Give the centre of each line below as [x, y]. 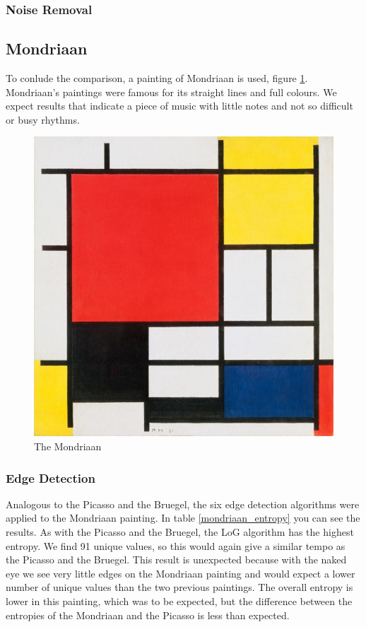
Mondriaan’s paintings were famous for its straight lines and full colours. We [171, 92]
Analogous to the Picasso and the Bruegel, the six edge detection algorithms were [183, 504]
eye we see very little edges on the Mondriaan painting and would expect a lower [181, 573]
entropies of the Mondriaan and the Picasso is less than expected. [148, 615]
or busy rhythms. [43, 119]
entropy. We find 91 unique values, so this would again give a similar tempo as [176, 545]
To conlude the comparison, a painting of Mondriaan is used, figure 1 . [157, 78]
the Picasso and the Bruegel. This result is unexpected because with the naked [176, 559]
